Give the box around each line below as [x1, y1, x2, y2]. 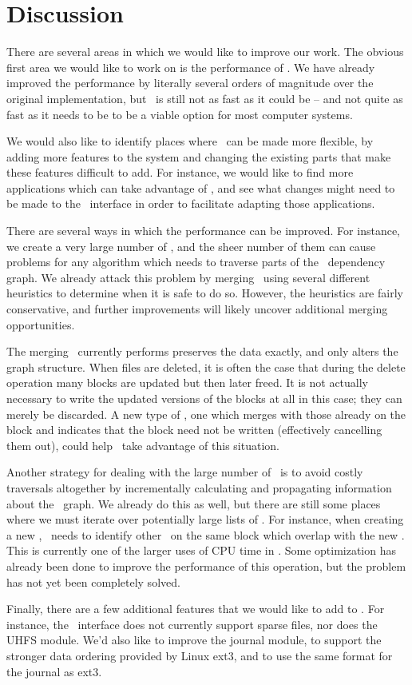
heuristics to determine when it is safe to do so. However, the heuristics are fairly [6, 285, 403, 301]
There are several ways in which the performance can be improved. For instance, [6, 222, 400, 239]
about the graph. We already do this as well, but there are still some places [6, 495, 381, 512]
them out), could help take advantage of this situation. [6, 436, 280, 453]
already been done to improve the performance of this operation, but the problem [6, 557, 406, 574]
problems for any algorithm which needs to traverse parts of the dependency [6, 253, 386, 270]
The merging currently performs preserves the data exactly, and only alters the [6, 343, 398, 360]
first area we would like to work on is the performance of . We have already [6, 58, 375, 75]
